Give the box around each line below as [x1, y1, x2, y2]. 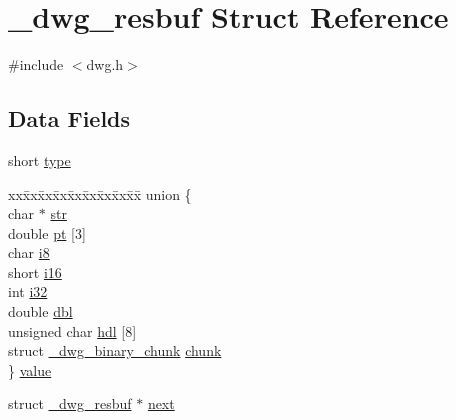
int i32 [8, 281, 48, 302]
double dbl [8, 301, 73, 322]
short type [8, 149, 71, 170]
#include [8, 54, 64, 75]
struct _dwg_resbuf [8, 393, 132, 414]
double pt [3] [8, 222, 86, 243]
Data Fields [8, 103, 131, 134]
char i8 [8, 242, 50, 263]
